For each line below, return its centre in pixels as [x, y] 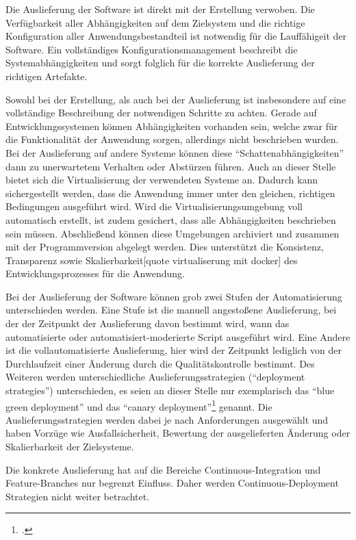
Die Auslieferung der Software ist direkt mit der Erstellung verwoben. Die [160, 9]
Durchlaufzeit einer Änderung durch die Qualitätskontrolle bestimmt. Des [160, 363]
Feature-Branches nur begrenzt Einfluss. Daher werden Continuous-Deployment [172, 483]
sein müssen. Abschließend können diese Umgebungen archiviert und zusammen [173, 233]
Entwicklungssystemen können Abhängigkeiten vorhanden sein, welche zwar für [172, 126]
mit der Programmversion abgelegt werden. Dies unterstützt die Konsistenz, [165, 247]
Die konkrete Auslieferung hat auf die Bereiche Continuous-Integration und [163, 469]
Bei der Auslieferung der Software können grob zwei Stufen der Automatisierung [174, 296]
